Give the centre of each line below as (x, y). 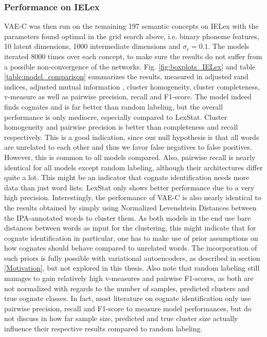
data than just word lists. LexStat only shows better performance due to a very (129, 187)
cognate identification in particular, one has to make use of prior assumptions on (131, 237)
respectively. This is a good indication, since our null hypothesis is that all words (132, 137)
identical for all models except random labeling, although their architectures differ (133, 167)
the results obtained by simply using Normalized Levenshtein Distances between (130, 207)
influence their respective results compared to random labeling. (103, 329)
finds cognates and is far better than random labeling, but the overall (114, 106)
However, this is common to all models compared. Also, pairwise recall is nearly (130, 157)
